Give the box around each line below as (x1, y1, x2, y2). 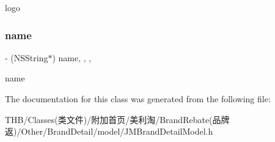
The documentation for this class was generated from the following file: (5, 92, 271, 105)
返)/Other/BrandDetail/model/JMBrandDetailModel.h (5, 125, 213, 138)
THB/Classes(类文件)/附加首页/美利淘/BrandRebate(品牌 (5, 113, 230, 125)
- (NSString (5, 51, 48, 64)
